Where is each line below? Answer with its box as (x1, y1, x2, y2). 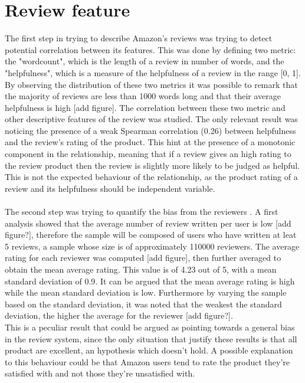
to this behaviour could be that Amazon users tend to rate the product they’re (5, 355, 290, 368)
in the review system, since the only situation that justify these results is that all (5, 332, 297, 345)
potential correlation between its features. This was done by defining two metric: (5, 43, 296, 55)
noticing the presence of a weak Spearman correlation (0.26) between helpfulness (5, 124, 296, 136)
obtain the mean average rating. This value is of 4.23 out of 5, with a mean (5, 263, 277, 275)
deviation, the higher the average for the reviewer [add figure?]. (5, 309, 233, 322)
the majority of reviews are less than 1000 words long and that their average (5, 90, 281, 102)
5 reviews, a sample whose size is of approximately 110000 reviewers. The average (5, 240, 300, 252)
